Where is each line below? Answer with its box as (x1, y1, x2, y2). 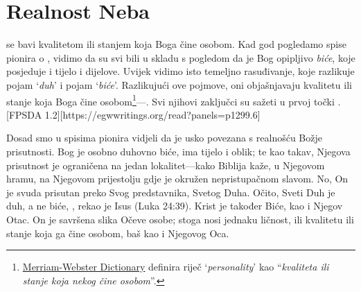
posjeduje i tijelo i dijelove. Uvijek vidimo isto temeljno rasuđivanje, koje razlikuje (6, 64, 355, 78)
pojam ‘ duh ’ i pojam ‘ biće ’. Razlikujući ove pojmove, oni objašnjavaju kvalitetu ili (6, 77, 352, 92)
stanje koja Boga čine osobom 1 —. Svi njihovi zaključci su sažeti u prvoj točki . (6, 92, 341, 108)
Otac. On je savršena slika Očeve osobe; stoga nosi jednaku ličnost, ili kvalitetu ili (6, 212, 354, 226)
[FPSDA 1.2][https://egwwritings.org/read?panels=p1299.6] (6, 107, 261, 121)
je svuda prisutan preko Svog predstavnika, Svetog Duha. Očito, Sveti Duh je (6, 184, 335, 199)
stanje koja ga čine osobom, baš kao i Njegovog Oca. (6, 225, 229, 240)
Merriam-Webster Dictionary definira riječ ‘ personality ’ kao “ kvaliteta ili (22, 259, 329, 274)
